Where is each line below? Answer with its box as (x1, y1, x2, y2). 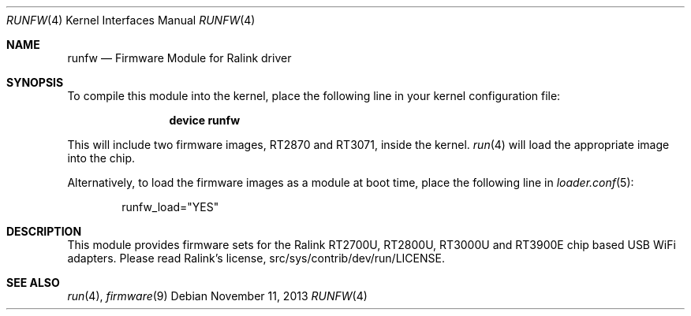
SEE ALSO (6, 276, 60, 289)
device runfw (169, 113, 241, 127)
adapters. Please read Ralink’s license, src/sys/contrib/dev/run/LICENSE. (67, 251, 445, 265)
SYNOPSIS (6, 76, 64, 89)
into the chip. (67, 151, 136, 165)
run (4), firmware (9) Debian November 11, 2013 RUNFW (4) (67, 289, 368, 303)
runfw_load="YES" (121, 200, 219, 214)
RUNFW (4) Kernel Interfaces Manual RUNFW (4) (6, 13, 256, 27)
